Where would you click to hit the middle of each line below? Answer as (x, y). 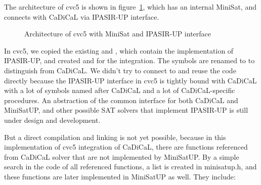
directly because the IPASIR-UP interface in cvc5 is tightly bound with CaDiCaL (130, 80)
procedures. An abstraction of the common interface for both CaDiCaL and (121, 100)
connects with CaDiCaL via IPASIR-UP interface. (82, 16)
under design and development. (52, 120)
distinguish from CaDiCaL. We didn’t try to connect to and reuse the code (120, 70)
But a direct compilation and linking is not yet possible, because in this (115, 137)
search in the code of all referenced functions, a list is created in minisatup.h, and (130, 167)
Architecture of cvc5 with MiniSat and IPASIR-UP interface (118, 34)
